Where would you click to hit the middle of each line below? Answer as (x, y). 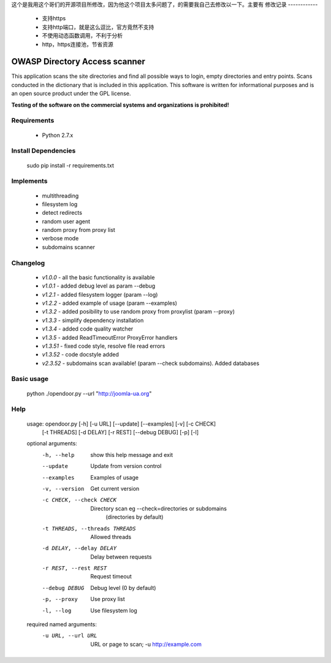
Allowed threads (111, 537)
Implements (29, 181)
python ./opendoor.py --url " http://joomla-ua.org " (89, 393)
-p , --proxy (60, 599)
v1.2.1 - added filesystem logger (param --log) (100, 294)
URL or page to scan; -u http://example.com (146, 644)
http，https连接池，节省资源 (78, 44)
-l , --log (57, 611)
